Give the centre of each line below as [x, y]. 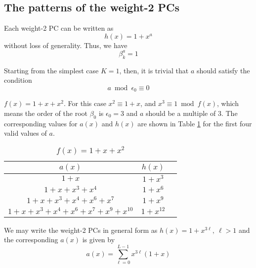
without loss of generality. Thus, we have [66, 45]
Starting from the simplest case [51, 70]
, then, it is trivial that [154, 70]
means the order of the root [46, 113]
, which [228, 103]
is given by [99, 240]
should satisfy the [223, 70]
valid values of [25, 133]
